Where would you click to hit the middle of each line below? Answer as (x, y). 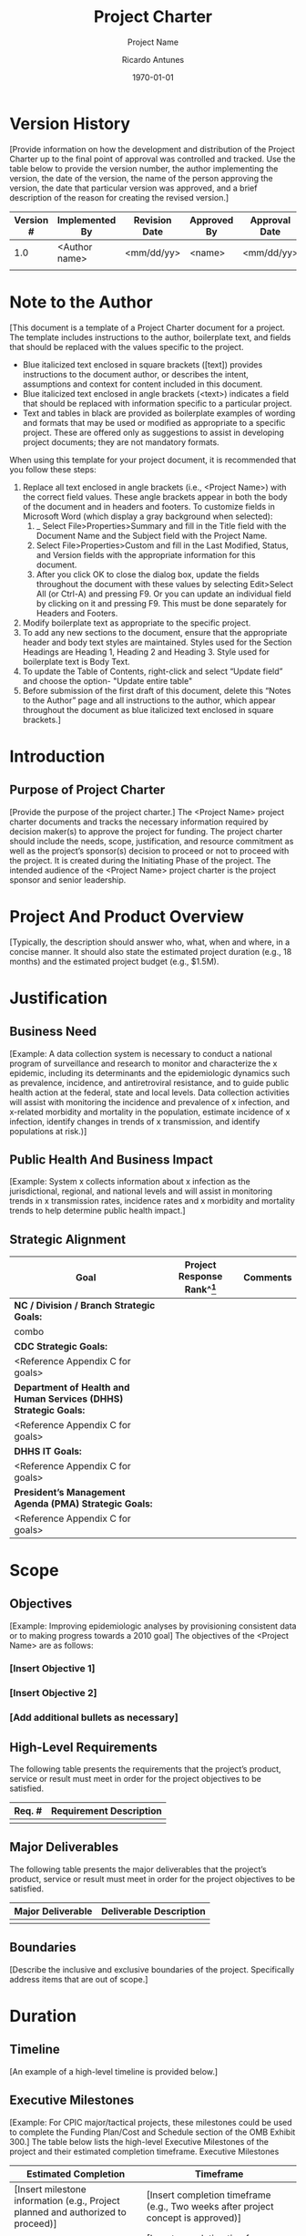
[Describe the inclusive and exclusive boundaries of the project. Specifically (152, 1969)
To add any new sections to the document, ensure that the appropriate (155, 632)
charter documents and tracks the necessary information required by (139, 822)
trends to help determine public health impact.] (97, 1211)
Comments (267, 1277)
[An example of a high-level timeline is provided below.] (114, 2071)
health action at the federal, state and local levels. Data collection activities (149, 1092)
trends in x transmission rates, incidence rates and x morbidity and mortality (153, 1201)
